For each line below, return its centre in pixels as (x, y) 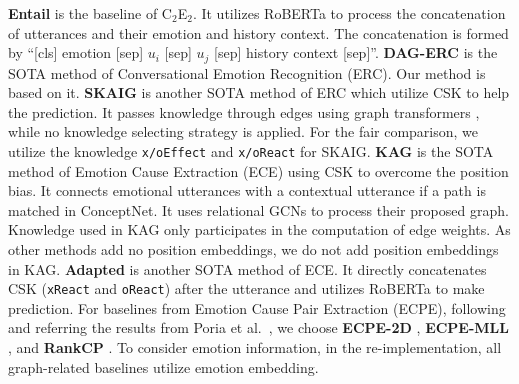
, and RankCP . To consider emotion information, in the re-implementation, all (255, 347)
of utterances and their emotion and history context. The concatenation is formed (258, 32)
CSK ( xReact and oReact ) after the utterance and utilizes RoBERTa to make (246, 288)
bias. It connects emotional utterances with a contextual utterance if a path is (247, 190)
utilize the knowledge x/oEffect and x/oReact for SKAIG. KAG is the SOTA (251, 151)
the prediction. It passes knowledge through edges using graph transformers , (244, 111)
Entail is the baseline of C (90, 13)
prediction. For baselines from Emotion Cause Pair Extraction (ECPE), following (257, 307)
